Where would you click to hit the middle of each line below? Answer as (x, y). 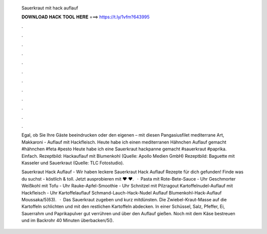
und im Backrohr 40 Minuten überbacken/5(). (67, 221)
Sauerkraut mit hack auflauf (50, 8)
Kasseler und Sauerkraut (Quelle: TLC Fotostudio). (73, 163)
